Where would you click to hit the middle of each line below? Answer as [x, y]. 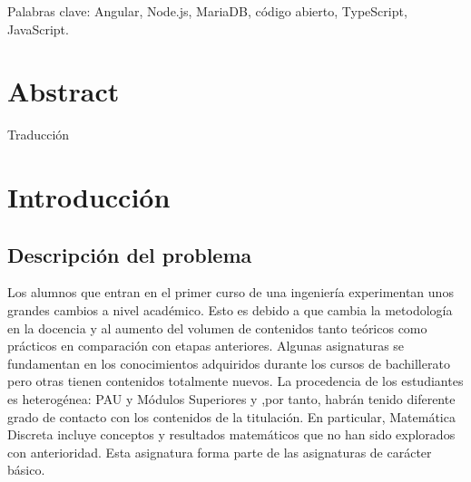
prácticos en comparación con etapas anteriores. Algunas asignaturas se [206, 346]
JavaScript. [38, 29]
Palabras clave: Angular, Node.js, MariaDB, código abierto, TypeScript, [207, 11]
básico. [26, 470]
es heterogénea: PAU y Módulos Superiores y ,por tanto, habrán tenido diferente [231, 399]
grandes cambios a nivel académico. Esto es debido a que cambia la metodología [230, 310]
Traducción [39, 135]
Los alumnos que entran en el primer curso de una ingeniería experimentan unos [231, 292]
